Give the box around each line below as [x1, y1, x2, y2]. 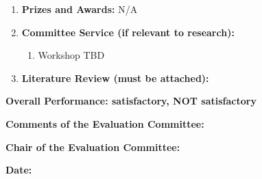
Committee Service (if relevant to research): [21, 25, 235, 39]
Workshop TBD [38, 48, 105, 62]
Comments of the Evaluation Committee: [5, 116, 204, 130]
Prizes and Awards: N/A [21, 2, 138, 16]
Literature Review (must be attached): [21, 70, 209, 85]
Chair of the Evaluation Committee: [5, 139, 180, 154]
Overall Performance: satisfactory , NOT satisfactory [5, 94, 257, 108]
